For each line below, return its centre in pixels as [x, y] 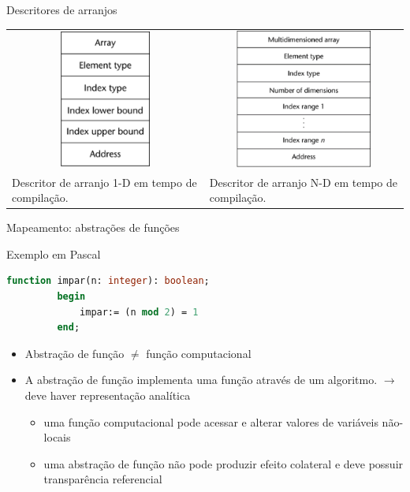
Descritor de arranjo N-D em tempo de [303, 182]
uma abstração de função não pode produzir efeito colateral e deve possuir [224, 463]
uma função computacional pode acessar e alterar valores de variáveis [211, 421]
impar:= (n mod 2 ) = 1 [139, 312]
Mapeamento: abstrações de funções [93, 227]
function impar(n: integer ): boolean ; [108, 281]
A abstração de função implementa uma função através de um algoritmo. [201, 380]
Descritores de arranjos [62, 9]
